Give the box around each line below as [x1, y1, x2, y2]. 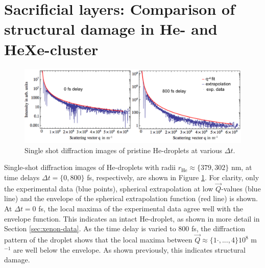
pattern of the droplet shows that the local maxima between [4, 234, 192, 245]
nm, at [231, 162, 252, 173]
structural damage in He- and [4, 18, 218, 39]
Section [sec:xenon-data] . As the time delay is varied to [4, 223, 176, 234]
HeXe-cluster [4, 38, 99, 59]
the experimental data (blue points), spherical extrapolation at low [4, 183, 213, 193]
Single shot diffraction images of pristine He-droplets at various [25, 144, 223, 155]
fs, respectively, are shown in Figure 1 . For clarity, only [87, 172, 259, 183]
